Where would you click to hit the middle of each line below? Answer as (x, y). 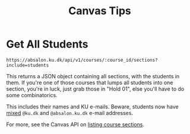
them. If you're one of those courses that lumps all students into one (90, 82)
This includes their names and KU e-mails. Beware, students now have (93, 106)
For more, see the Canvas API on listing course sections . (75, 124)
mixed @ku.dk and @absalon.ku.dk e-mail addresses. (70, 113)
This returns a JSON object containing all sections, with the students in (93, 76)
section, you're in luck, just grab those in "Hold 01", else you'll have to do (95, 89)
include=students (28, 65)
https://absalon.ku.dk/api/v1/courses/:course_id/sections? (82, 60)
